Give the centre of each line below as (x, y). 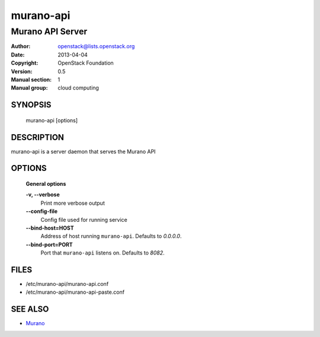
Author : (21, 46)
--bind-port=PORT (49, 244)
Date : (18, 55)
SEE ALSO (30, 309)
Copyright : (25, 63)
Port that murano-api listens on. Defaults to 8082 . (103, 253)
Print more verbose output (73, 203)
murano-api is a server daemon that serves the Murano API (83, 151)
